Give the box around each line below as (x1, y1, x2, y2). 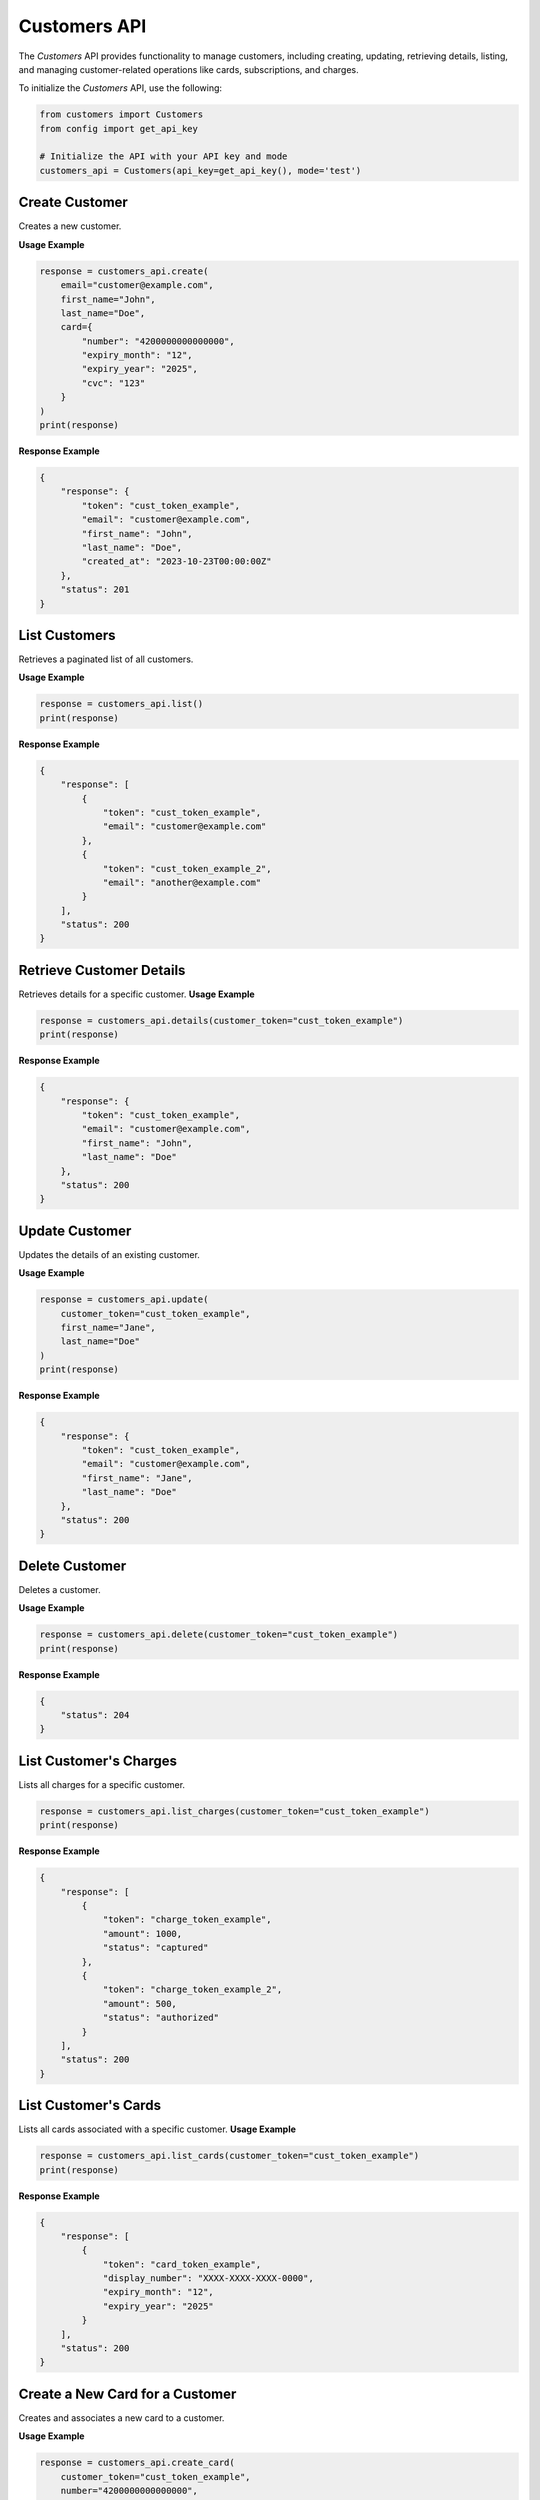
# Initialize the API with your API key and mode (39, 151, 288, 162)
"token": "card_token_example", (102, 2258, 262, 2270)
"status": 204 (60, 1709, 130, 1720)
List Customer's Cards (18, 2097, 162, 2114)
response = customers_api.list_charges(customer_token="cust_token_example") (39, 1805, 430, 1817)
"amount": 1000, (102, 1928, 183, 1939)
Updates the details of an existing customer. (18, 1248, 200, 1260)
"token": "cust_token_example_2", (102, 863, 272, 874)
